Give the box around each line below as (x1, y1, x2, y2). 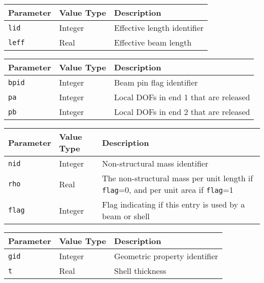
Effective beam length (114, 36, 192, 48)
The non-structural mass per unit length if (102, 172, 253, 184)
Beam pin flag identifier (114, 76, 198, 88)
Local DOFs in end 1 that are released (114, 91, 250, 103)
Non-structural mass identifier (102, 157, 209, 169)
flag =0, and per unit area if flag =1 (102, 184, 234, 195)
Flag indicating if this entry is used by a (102, 198, 245, 210)
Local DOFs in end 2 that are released (114, 106, 250, 117)
